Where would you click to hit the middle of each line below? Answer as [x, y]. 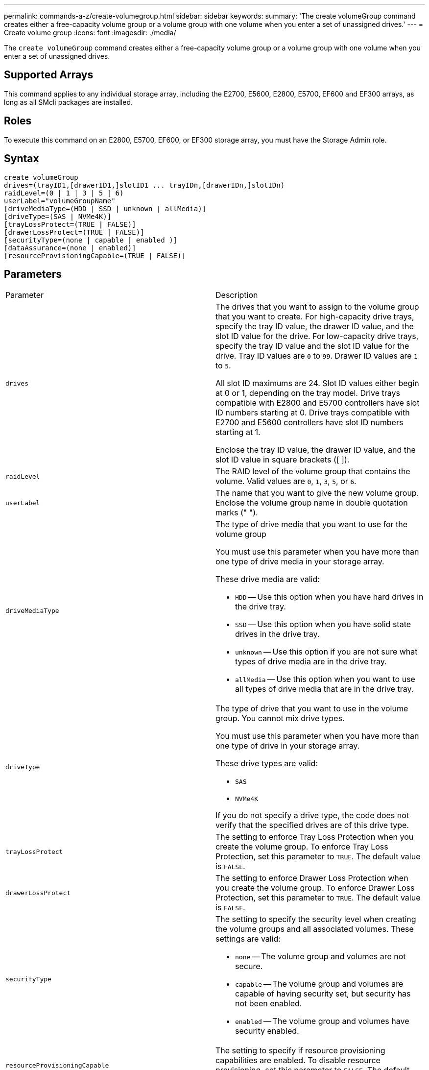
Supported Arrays [49, 75]
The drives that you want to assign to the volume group [317, 307]
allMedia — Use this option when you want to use [325, 679]
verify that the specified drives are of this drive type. [312, 825]
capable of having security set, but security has [323, 994]
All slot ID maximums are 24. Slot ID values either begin [317, 383]
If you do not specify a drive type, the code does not [312, 815]
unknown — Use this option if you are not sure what [326, 652]
